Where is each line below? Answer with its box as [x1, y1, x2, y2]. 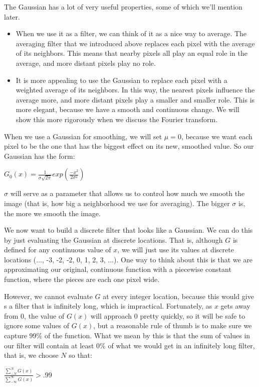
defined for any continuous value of [4, 244, 111, 255]
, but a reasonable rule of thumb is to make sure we [93, 320, 252, 331]
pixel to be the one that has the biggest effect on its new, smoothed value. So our [4, 141, 254, 151]
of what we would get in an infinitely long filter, [108, 340, 255, 350]
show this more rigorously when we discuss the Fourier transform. [16, 114, 218, 124]
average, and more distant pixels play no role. [16, 57, 156, 68]
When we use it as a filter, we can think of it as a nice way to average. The [16, 28, 247, 39]
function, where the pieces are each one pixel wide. [4, 274, 160, 284]
